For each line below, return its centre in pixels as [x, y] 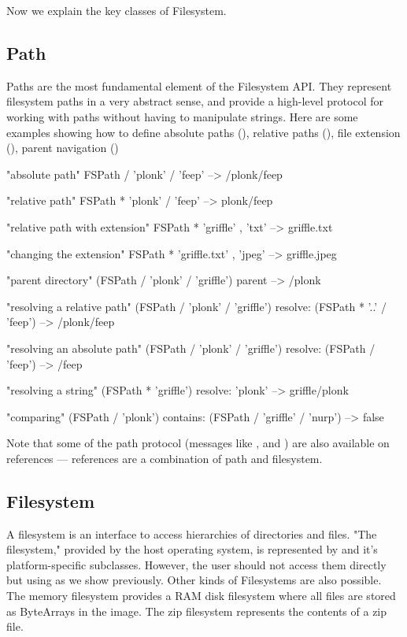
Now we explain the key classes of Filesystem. [117, 10]
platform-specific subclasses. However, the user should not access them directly [196, 564]
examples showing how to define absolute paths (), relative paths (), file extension [203, 132]
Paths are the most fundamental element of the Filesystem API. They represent [199, 85]
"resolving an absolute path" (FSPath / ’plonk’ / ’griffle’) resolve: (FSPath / [191, 348]
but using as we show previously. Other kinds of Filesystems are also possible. [194, 580]
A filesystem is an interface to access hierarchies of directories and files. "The [192, 533]
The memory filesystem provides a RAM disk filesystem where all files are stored [201, 596]
